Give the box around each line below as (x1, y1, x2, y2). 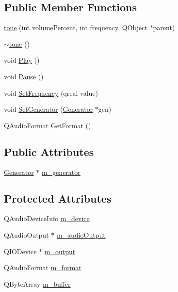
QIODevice (4, 246, 37, 256)
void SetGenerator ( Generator (4, 104, 93, 114)
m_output (44, 246, 76, 256)
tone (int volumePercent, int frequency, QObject (4, 22, 147, 33)
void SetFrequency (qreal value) (4, 87, 98, 98)
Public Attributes (4, 144, 94, 159)
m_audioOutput (56, 229, 106, 240)
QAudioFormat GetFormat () (4, 120, 91, 130)
